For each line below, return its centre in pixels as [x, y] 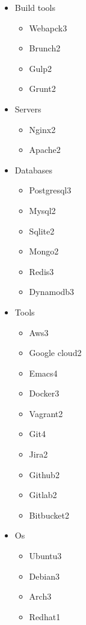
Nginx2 [42, 129]
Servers [28, 108]
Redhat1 [45, 616]
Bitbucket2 [49, 515]
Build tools [35, 7]
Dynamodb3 [52, 292]
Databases [33, 170]
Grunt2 [42, 89]
